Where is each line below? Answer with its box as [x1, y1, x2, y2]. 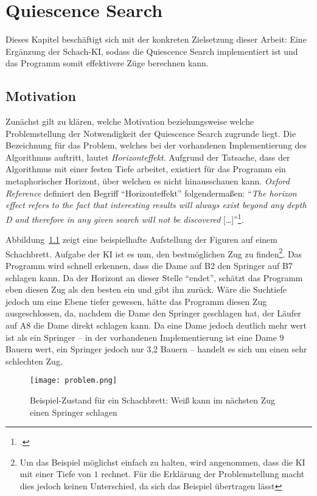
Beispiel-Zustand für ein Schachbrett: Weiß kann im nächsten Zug [30, 393, 276, 406]
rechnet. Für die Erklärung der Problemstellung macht [101, 467, 305, 480]
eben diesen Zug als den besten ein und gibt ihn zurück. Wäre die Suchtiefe [5, 283, 287, 296]
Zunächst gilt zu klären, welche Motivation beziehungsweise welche [5, 115, 254, 128]
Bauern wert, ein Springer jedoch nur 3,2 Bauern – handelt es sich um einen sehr [5, 343, 307, 355]
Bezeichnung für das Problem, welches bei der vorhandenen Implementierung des [5, 139, 307, 152]
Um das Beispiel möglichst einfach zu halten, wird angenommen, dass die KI [19, 455, 305, 468]
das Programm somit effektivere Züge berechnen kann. [5, 57, 209, 69]
